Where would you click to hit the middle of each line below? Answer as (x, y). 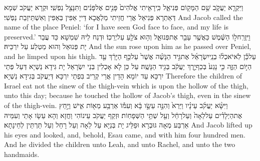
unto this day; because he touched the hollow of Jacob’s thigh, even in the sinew (127, 95)
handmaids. (22, 154)
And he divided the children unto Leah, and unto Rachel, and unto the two (120, 144)
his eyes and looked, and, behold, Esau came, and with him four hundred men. (125, 134)
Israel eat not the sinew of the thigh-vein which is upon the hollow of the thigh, (126, 85)
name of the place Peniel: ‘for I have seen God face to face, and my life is (116, 27)
